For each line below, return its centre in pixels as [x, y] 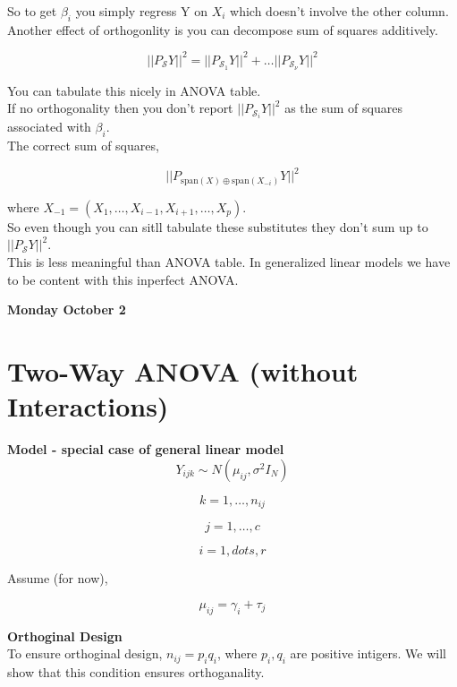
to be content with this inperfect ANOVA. [123, 279]
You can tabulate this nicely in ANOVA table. [134, 90]
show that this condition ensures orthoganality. [136, 671]
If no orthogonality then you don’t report [120, 108]
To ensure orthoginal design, [85, 653]
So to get [32, 11]
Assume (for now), [58, 578]
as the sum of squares [343, 108]
